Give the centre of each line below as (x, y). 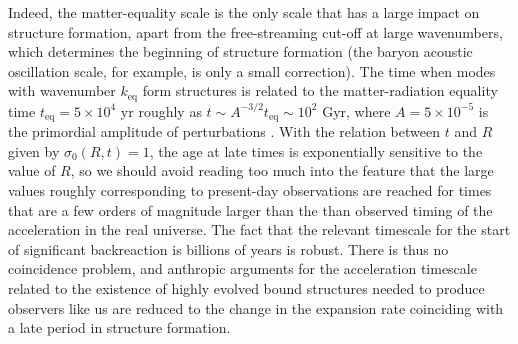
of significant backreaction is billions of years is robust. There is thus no (228, 248)
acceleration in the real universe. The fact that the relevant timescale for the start (259, 229)
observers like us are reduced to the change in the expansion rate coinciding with (256, 307)
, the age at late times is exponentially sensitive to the (316, 150)
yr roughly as (161, 110)
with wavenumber (62, 90)
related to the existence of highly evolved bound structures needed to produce (246, 288)
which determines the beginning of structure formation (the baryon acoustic (240, 51)
